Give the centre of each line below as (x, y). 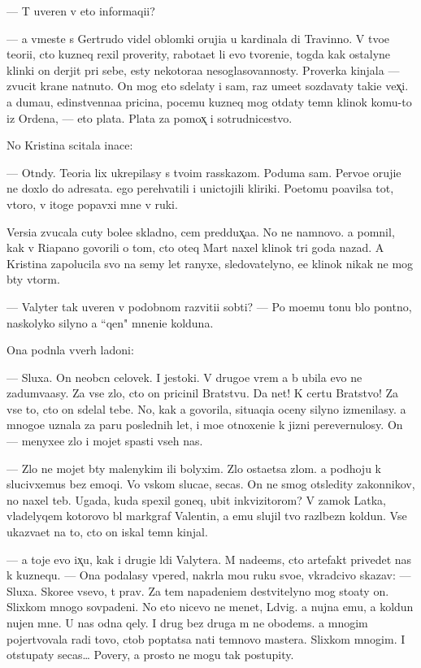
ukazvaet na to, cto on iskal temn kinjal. (107, 532)
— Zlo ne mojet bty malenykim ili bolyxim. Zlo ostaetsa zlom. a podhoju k (194, 468)
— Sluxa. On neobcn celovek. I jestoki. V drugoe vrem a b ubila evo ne (184, 377)
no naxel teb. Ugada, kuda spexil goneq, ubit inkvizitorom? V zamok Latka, (197, 499)
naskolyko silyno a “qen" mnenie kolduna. (110, 322)
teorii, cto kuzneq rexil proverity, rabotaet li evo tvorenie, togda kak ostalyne (199, 54)
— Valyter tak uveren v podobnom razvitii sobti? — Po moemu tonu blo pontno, (209, 306)
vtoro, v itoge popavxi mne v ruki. (92, 204)
